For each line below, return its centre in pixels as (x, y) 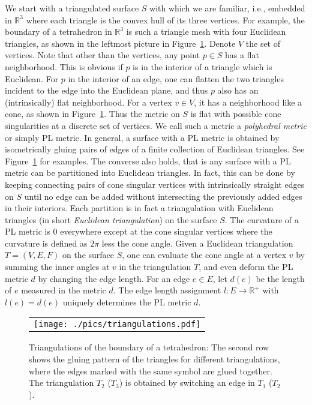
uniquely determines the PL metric (127, 301)
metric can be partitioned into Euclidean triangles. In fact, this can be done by (150, 172)
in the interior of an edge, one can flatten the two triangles (176, 78)
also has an (238, 90)
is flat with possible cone (236, 114)
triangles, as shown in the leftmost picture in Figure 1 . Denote (120, 43)
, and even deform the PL (246, 267)
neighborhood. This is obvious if (64, 66)
